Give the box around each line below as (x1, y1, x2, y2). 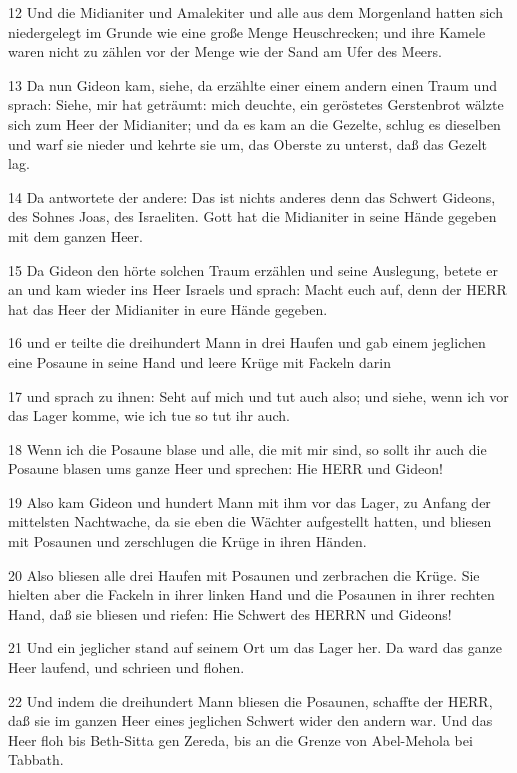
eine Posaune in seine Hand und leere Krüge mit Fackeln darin (8, 351, 391, 372)
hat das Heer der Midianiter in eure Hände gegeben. (8, 298, 328, 319)
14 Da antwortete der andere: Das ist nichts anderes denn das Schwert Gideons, (8, 186, 496, 207)
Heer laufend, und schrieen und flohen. (8, 657, 245, 678)
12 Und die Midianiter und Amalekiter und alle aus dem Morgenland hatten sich (8, 2, 503, 22)
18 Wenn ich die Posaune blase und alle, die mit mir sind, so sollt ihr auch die (8, 438, 487, 459)
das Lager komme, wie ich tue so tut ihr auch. (8, 405, 290, 426)
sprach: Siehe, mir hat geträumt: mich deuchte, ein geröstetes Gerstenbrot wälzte (8, 94, 504, 115)
